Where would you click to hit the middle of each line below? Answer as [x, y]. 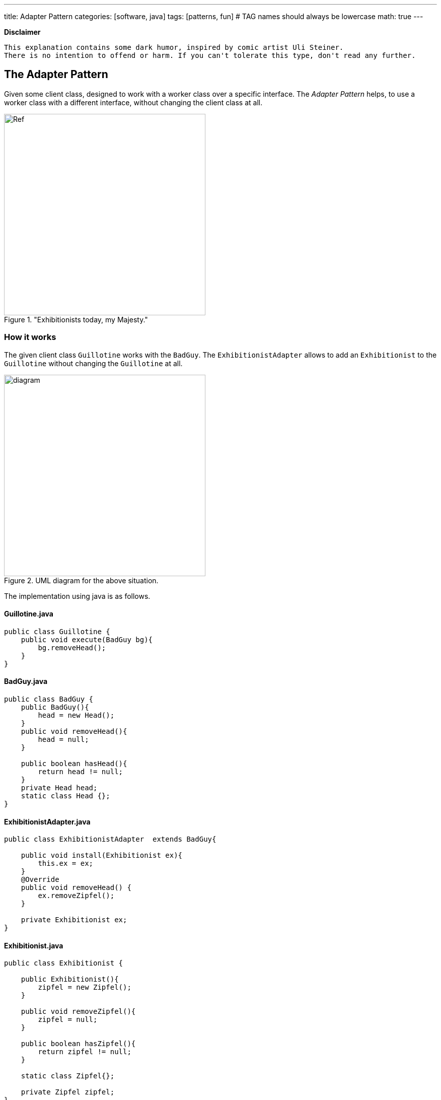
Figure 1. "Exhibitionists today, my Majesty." [76, 319]
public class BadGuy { [49, 699]
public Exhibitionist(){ [70, 979]
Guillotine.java [29, 614]
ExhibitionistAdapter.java [47, 821]
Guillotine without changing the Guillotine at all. [93, 363]
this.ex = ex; [66, 864]
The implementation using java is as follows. [77, 596]
